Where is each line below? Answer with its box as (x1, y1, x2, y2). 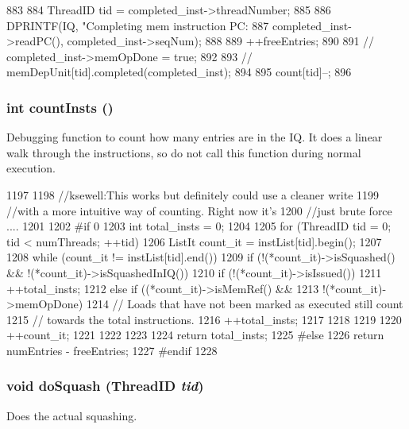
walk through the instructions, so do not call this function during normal (6, 144, 361, 160)
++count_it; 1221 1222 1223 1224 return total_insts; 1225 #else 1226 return (6, 327, 384, 343)
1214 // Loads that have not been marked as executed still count (86, 296, 403, 312)
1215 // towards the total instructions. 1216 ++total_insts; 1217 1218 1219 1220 (6, 311, 402, 327)
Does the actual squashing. (6, 407, 137, 423)
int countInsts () (6, 97, 114, 117)
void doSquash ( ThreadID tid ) (6, 376, 204, 396)
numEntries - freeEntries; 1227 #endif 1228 (6, 342, 218, 358)
